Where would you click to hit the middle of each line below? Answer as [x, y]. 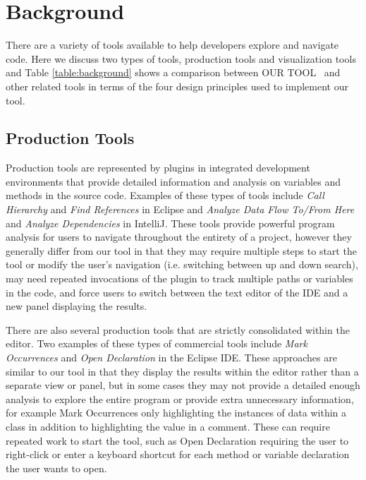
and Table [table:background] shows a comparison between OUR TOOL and [173, 72]
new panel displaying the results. [77, 306]
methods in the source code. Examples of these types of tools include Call [165, 195]
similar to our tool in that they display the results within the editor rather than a [182, 371]
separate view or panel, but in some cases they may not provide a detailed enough [183, 385]
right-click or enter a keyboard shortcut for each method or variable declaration [178, 454]
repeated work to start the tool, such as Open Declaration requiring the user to [177, 440]
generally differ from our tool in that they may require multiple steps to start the [181, 250]
